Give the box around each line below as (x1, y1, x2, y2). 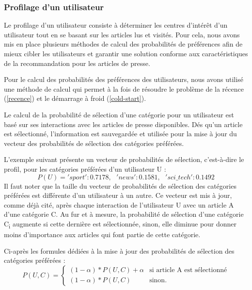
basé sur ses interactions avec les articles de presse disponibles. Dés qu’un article (4, 119, 243, 129)
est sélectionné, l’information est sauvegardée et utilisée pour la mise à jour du (4, 129, 237, 139)
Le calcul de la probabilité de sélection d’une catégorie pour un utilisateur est (4, 109, 234, 119)
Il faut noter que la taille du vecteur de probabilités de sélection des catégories (4, 180, 236, 191)
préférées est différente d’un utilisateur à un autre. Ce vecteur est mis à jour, (4, 190, 232, 200)
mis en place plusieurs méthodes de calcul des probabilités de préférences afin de (4, 39, 243, 49)
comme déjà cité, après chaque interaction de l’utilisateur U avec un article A (4, 199, 234, 209)
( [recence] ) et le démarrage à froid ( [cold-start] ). (4, 93, 146, 103)
